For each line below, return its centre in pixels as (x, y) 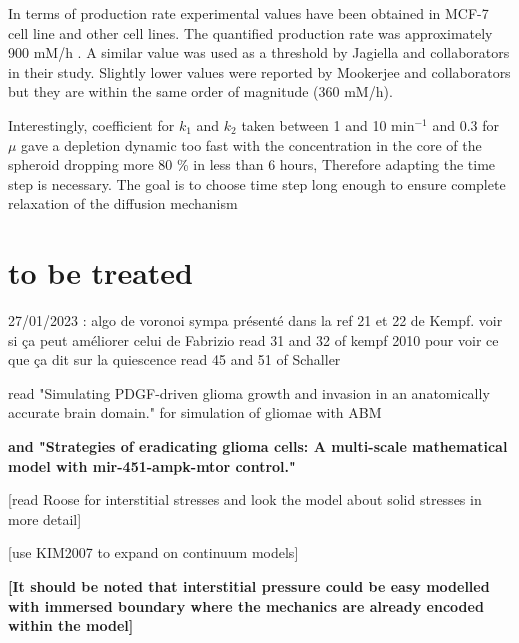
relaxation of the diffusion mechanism (123, 203)
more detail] (45, 518)
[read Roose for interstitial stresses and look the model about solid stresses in (245, 499)
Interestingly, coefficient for (91, 124)
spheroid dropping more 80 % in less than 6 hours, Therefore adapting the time (252, 164)
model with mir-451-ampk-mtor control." (152, 465)
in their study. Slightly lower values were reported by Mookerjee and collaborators (259, 71)
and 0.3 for (465, 124)
